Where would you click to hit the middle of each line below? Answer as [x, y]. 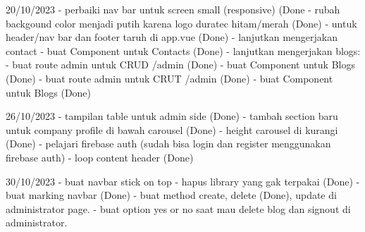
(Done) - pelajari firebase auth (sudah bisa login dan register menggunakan [168, 144]
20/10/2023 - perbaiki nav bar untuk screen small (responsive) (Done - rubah [173, 9]
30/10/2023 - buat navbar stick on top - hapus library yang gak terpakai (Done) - [183, 181]
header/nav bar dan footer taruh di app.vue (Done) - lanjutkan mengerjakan [172, 37]
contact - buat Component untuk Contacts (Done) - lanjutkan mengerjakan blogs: [183, 50]
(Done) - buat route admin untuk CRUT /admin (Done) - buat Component [169, 78]
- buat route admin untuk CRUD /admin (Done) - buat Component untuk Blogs [180, 65]
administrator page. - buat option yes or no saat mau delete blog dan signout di [178, 208]
